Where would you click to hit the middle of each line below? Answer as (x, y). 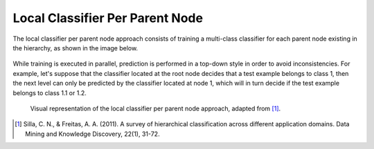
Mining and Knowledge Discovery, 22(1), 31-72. (92, 134)
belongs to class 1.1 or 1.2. (50, 92)
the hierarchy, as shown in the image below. (75, 48)
